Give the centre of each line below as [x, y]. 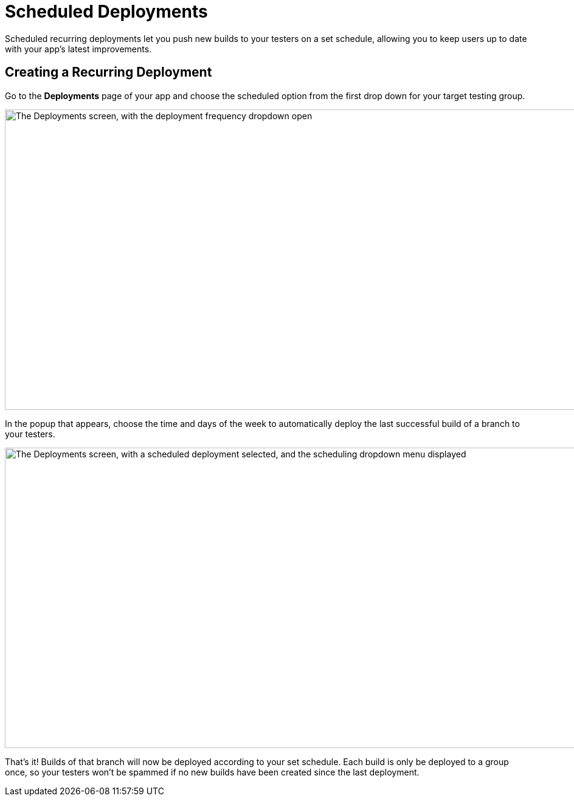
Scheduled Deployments [106, 12]
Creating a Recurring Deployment [109, 72]
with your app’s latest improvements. [78, 49]
